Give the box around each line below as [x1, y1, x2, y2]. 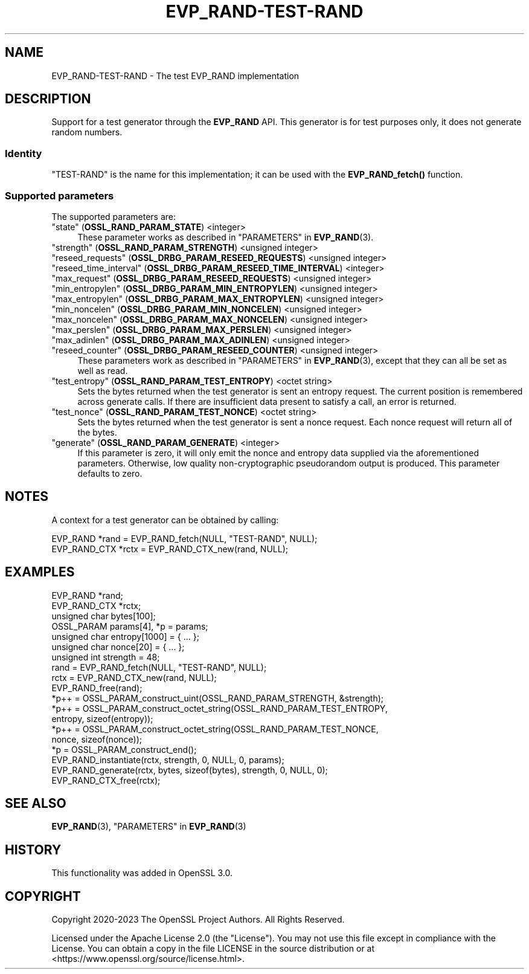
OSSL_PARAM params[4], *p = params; [51, 621, 208, 631]
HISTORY [5, 842, 62, 857]
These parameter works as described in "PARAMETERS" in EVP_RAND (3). [77, 231, 374, 242]
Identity [5, 147, 42, 160]
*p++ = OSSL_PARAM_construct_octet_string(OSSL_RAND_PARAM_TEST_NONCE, [51, 723, 379, 734]
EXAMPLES [5, 564, 75, 580]
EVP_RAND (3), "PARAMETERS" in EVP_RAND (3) [51, 821, 246, 832]
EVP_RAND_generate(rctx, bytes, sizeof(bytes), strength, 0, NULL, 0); [51, 764, 328, 775]
